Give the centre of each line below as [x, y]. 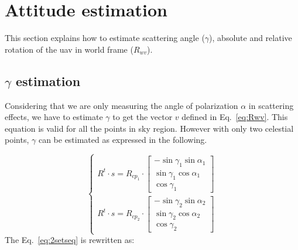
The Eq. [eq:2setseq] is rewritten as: [70, 240]
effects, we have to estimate [54, 117]
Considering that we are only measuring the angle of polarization [121, 105]
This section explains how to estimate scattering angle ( [105, 38]
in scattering [271, 105]
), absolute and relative [251, 38]
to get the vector [143, 117]
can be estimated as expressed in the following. [123, 140]
